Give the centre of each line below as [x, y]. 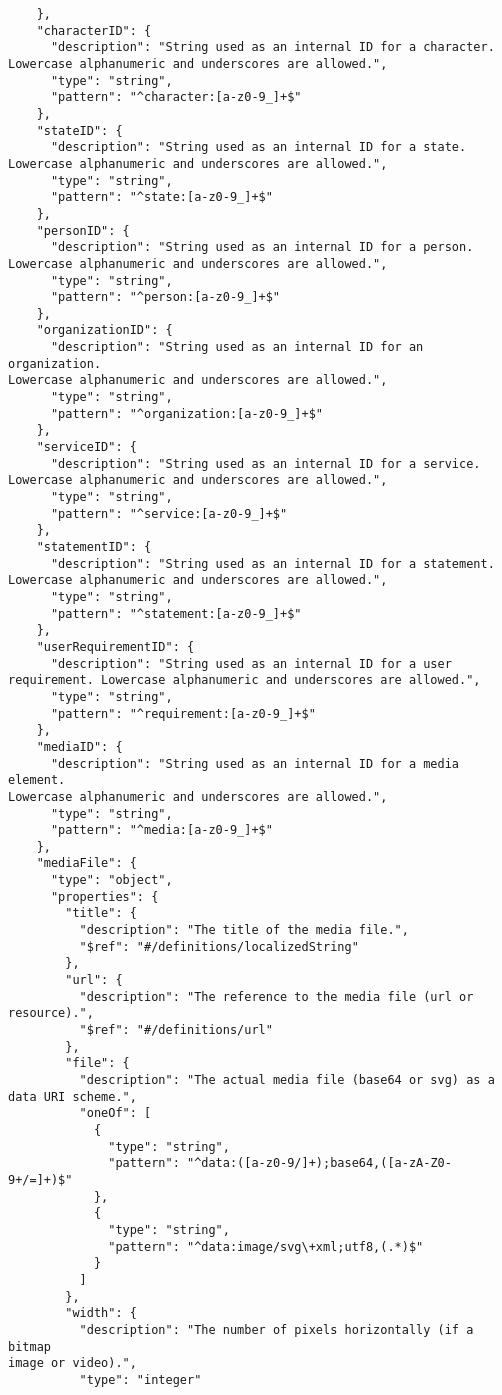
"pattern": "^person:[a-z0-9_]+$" [165, 297]
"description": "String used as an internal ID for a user [251, 663]
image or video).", [72, 1363]
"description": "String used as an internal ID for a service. [265, 463]
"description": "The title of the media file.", [244, 930]
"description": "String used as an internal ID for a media [255, 763]
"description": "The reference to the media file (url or [276, 996]
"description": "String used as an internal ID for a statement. [272, 563]
